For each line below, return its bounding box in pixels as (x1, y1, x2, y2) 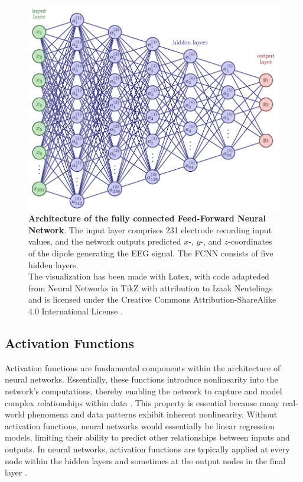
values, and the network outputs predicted (28, 235, 181, 248)
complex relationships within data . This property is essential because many (5, 396, 279, 409)
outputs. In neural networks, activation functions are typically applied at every (5, 442, 290, 455)
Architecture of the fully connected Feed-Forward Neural (28, 212, 266, 224)
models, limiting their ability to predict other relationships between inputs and (5, 431, 290, 444)
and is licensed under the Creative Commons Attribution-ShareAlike (28, 293, 276, 306)
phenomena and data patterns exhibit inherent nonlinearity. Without (27, 408, 278, 420)
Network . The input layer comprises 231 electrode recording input (28, 223, 272, 236)
